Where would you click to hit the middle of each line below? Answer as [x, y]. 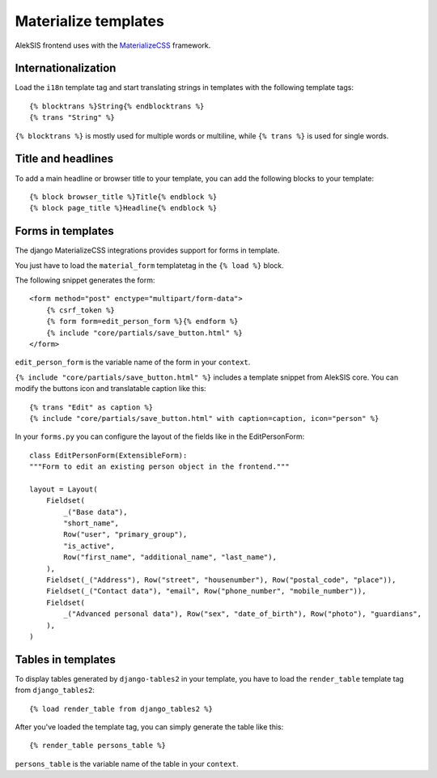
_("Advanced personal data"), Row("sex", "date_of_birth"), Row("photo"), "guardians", [243, 614]
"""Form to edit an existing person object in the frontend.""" [160, 467]
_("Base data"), [95, 512]
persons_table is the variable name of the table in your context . [127, 763]
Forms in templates [64, 231]
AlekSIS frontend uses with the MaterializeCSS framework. [113, 45]
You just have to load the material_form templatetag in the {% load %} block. [149, 265]
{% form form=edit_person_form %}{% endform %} [142, 321]
